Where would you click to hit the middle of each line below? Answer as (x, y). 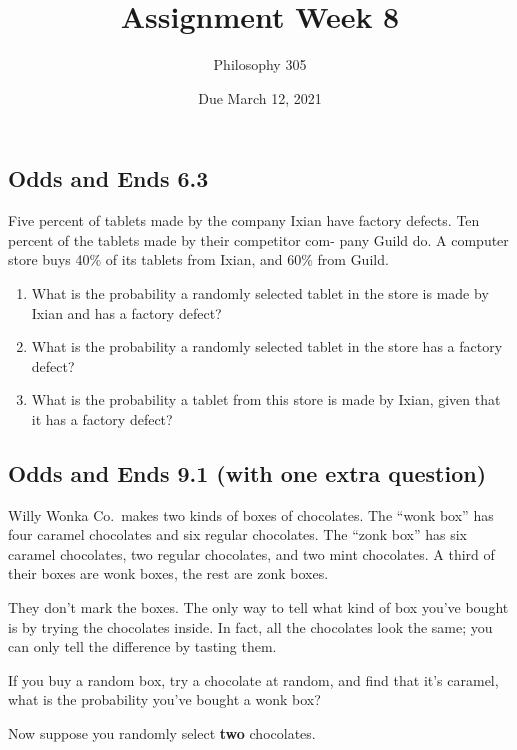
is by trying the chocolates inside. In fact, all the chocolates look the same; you (250, 626)
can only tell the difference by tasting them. (142, 646)
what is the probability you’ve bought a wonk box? (164, 699)
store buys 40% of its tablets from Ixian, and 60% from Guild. (198, 259)
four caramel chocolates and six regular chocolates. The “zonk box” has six (238, 534)
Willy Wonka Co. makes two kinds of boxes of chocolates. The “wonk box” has (251, 514)
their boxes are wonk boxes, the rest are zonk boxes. (168, 573)
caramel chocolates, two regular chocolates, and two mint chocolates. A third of (251, 553)
